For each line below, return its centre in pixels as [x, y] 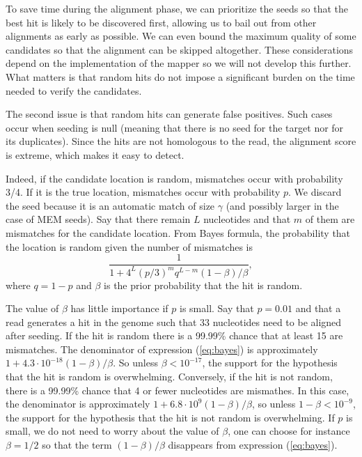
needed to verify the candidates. [74, 90]
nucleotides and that [247, 219]
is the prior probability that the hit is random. [203, 285]
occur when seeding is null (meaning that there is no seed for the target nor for [175, 127]
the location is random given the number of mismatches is [129, 246]
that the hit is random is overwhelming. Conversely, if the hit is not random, [169, 377]
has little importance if [119, 308]
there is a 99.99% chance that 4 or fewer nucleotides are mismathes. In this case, [178, 390]
